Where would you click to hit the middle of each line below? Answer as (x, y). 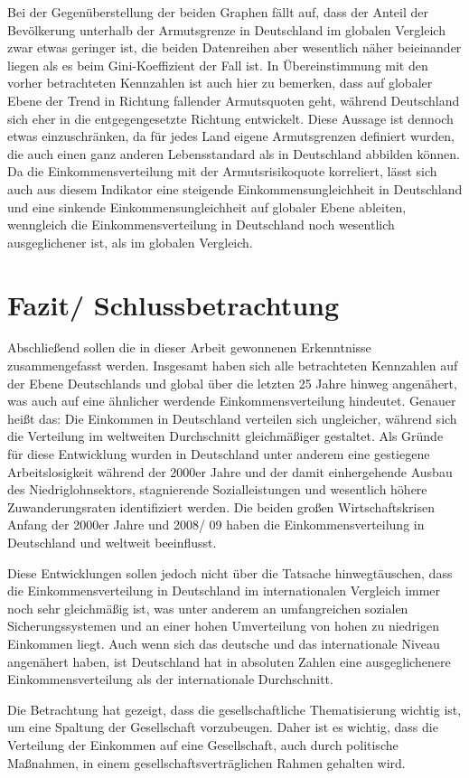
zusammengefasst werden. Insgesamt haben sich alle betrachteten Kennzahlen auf (233, 366)
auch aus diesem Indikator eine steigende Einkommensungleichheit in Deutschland (235, 188)
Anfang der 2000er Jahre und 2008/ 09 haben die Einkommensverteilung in (216, 525)
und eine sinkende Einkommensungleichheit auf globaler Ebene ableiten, (207, 206)
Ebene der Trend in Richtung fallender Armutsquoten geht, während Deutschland (234, 100)
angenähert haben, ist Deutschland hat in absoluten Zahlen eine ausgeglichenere (229, 661)
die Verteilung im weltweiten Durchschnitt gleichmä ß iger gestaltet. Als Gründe (225, 436)
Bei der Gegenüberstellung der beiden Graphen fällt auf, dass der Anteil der (218, 12)
